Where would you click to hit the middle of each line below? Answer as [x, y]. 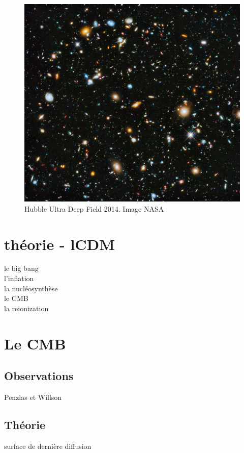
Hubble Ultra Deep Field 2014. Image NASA [94, 208]
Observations [39, 376]
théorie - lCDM [59, 244]
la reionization [26, 308]
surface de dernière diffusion [48, 446]
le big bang [21, 268]
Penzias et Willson [33, 397]
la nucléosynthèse [31, 288]
